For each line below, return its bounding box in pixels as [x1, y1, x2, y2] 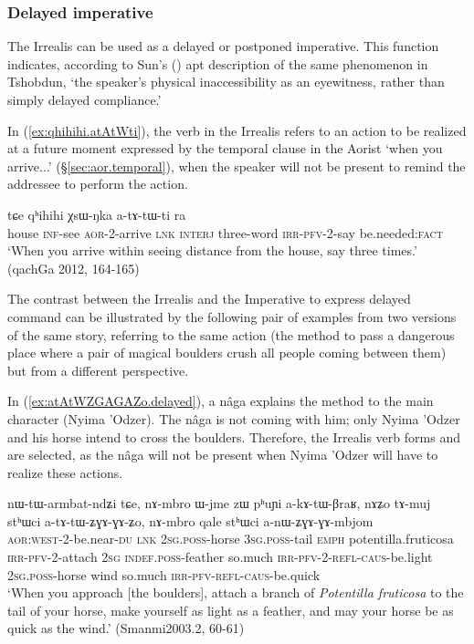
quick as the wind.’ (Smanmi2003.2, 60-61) [7, 618, 245, 638]
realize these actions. [7, 462, 123, 482]
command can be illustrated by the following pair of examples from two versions [7, 306, 457, 326]
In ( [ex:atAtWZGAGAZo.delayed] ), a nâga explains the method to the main [7, 391, 434, 410]
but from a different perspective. [7, 360, 189, 379]
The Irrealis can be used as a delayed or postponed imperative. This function [7, 36, 439, 56]
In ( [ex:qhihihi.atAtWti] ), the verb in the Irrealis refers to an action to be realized [7, 120, 467, 140]
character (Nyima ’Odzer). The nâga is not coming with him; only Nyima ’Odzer [7, 409, 460, 428]
